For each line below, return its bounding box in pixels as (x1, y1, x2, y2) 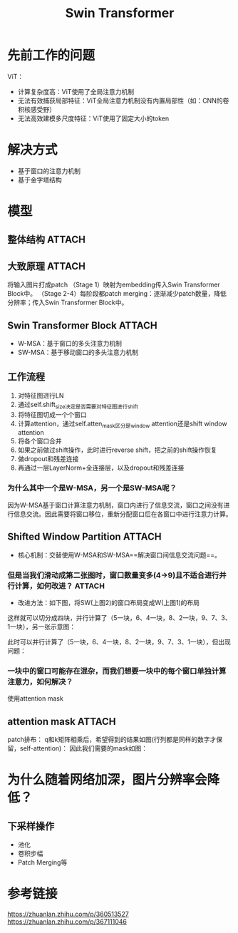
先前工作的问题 (7, 48, 95, 63)
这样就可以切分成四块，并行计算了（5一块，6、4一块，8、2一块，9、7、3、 (7, 613, 232, 622)
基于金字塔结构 (17, 175, 62, 184)
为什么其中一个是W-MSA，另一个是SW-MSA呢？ (7, 483, 177, 493)
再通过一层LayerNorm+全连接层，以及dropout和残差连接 (17, 463, 185, 472)
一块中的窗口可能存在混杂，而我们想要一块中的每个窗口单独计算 (7, 666, 227, 676)
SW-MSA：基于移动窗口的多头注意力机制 (17, 348, 139, 357)
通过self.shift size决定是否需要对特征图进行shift (17, 400, 139, 411)
